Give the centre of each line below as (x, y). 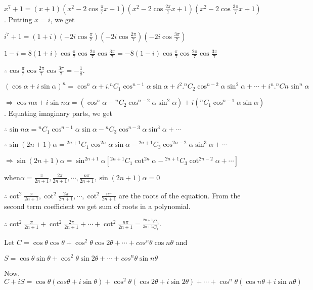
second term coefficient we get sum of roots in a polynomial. (97, 206)
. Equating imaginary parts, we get (58, 113)
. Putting (18, 19)
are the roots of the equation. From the (180, 195)
